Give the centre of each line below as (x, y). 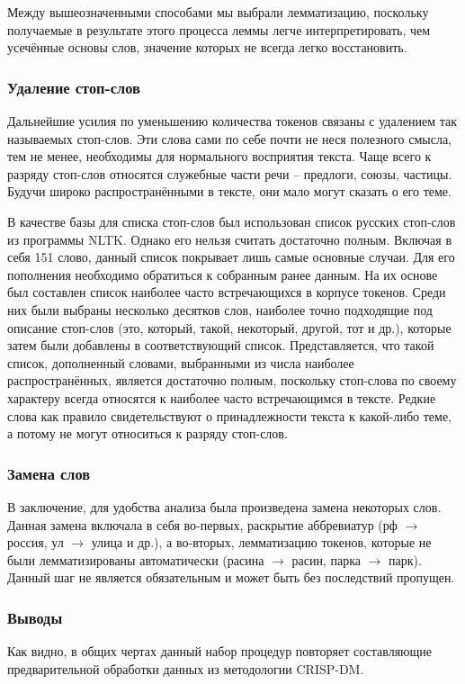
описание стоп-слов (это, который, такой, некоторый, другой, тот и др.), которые (229, 327)
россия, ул (36, 542)
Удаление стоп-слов (74, 87)
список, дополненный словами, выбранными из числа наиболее (181, 362)
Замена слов (49, 473)
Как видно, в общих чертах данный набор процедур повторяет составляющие (220, 651)
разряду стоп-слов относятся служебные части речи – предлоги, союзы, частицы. (230, 173)
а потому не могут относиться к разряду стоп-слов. (148, 433)
